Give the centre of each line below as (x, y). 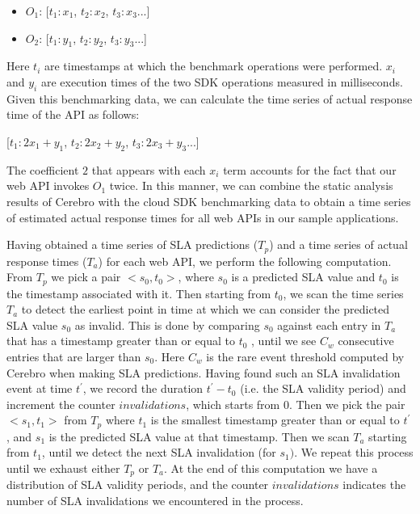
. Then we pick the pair (347, 404)
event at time (40, 388)
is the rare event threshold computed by (305, 357)
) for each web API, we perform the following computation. (245, 261)
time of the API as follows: (73, 114)
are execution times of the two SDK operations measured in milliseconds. (222, 81)
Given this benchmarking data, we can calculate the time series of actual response (210, 98)
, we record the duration (143, 388)
